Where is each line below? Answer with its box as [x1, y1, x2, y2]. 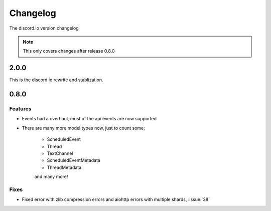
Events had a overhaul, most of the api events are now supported [22, 116, 157, 122]
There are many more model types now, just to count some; [22, 125, 145, 131]
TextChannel [47, 150, 73, 156]
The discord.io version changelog [9, 25, 79, 31]
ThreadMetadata [47, 164, 82, 170]
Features [9, 105, 32, 112]
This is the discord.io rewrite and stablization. [9, 77, 103, 83]
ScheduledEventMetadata [47, 157, 100, 163]
